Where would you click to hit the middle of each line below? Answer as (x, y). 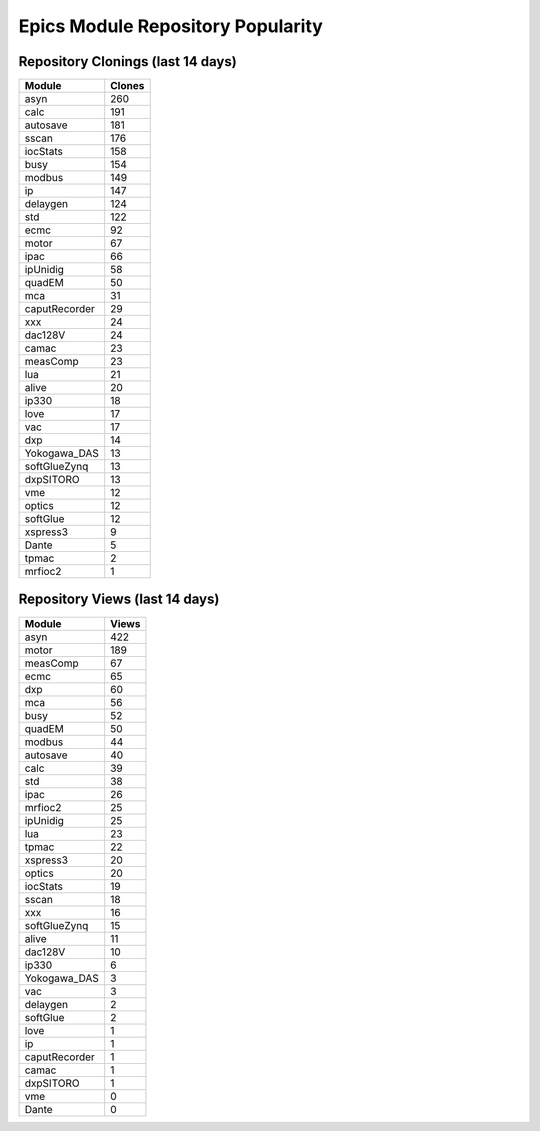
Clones (127, 86)
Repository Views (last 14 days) (119, 599)
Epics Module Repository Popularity (171, 26)
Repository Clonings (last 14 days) (127, 61)
